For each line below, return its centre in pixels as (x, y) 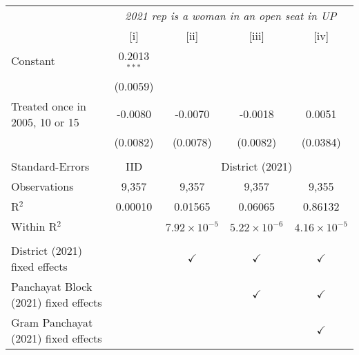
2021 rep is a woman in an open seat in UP (231, 16)
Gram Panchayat (52, 322)
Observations (42, 186)
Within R (34, 226)
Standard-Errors (50, 166)
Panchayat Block (52, 286)
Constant (33, 61)
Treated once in (49, 106)
